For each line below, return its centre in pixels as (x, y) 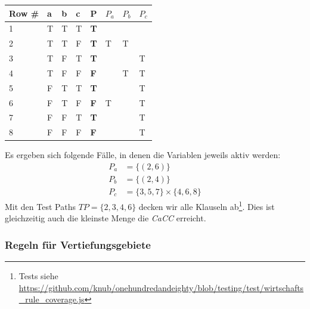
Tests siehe (38, 276)
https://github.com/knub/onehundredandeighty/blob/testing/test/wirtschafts (161, 287)
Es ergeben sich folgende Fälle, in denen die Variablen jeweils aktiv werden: (143, 155)
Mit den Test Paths (40, 206)
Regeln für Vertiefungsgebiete (78, 244)
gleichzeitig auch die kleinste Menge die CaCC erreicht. (106, 218)
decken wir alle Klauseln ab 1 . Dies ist (207, 206)
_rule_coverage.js (52, 299)
